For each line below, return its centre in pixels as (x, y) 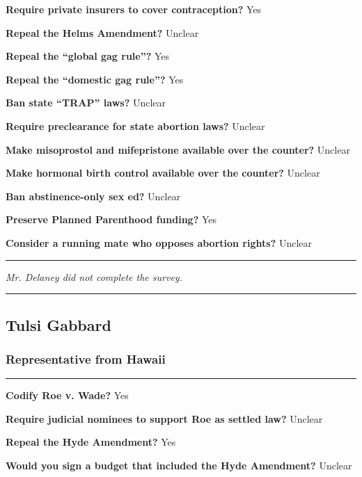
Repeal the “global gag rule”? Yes (88, 56)
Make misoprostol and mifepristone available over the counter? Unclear (178, 149)
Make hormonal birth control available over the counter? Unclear (163, 173)
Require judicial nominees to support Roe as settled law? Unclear (164, 418)
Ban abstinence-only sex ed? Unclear (93, 196)
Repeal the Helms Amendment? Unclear (102, 32)
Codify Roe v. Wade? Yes (67, 395)
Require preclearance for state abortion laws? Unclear (135, 126)
